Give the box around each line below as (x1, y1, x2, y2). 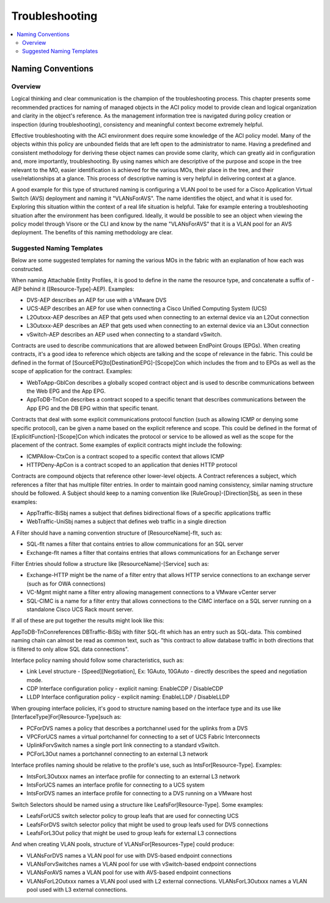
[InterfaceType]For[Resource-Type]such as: (11, 713, 122, 721)
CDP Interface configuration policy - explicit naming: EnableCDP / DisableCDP (26, 685, 224, 693)
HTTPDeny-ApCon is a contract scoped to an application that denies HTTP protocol (26, 461, 238, 469)
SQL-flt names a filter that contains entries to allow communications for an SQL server (26, 540, 244, 548)
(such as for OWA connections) (26, 580, 106, 587)
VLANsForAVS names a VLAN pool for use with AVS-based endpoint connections (26, 869, 232, 876)
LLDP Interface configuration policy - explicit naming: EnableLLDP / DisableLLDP (26, 693, 230, 700)
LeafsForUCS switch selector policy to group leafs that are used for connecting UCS (26, 812, 239, 820)
